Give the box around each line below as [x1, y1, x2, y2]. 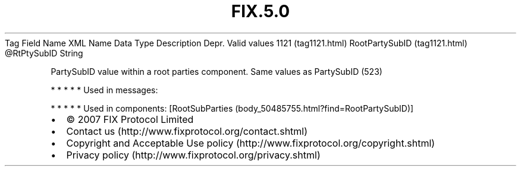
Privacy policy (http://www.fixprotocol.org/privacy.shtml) [66, 148, 321, 161]
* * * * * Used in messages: [51, 84, 158, 95]
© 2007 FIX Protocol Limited [66, 113, 194, 125]
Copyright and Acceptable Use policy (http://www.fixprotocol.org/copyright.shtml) [66, 137, 435, 149]
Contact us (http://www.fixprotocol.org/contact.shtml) [66, 125, 308, 137]
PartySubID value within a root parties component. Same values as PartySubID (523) [51, 66, 382, 77]
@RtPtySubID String [5, 47, 83, 58]
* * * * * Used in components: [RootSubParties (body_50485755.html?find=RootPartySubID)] [51, 103, 414, 113]
